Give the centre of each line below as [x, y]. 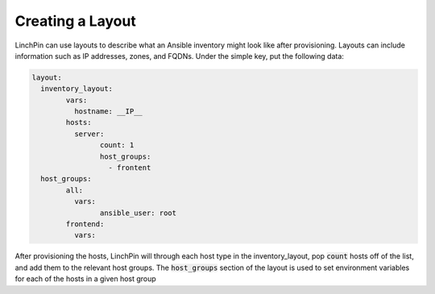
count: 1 [117, 145]
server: [89, 134]
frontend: [85, 224]
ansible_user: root [138, 213]
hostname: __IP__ [108, 112]
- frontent [130, 168]
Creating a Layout [75, 21]
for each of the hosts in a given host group [85, 279]
